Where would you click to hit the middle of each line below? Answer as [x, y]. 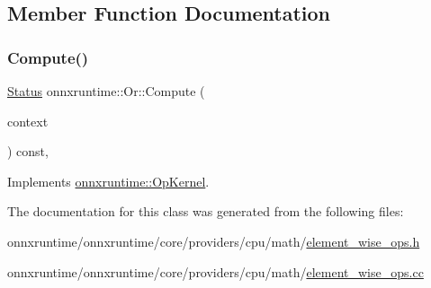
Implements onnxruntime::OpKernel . [108, 181]
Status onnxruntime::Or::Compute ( [106, 91]
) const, [28, 151]
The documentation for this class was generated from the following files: [206, 211]
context [28, 121]
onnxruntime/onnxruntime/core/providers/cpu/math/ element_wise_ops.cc [215, 271]
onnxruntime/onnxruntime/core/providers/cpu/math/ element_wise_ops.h [214, 241]
